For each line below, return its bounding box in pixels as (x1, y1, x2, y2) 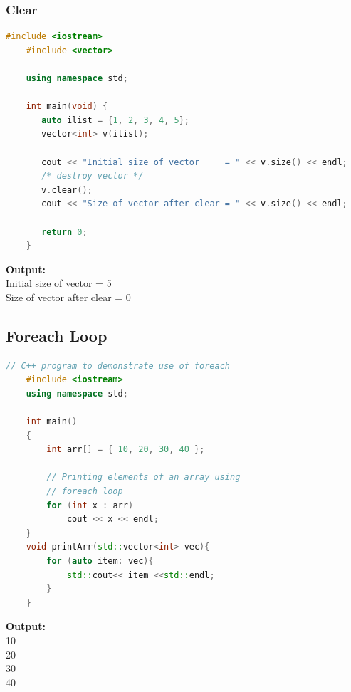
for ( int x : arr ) (46, 500, 134, 510)
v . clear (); (41, 184, 93, 195)
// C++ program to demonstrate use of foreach (6, 360, 230, 371)
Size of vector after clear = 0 (6, 289, 131, 304)
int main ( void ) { (26, 101, 108, 112)
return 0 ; (41, 226, 88, 237)
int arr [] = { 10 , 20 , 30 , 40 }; (46, 444, 205, 455)
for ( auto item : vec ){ (46, 556, 154, 567)
